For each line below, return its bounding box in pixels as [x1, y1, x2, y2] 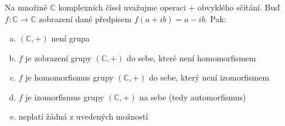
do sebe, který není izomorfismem [148, 71, 270, 83]
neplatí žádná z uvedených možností [18, 110, 148, 123]
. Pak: [205, 12, 226, 24]
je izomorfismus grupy [25, 90, 104, 103]
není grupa [51, 32, 90, 44]
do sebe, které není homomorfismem [127, 51, 256, 64]
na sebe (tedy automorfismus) [139, 90, 246, 103]
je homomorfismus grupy [25, 71, 114, 83]
